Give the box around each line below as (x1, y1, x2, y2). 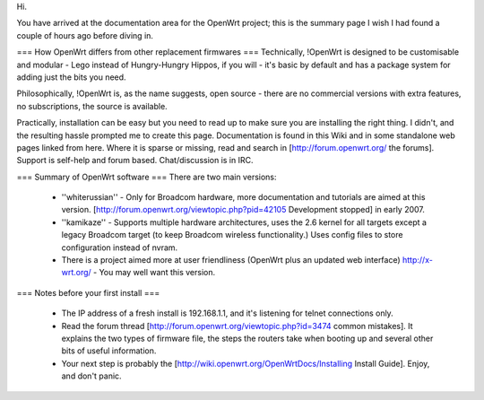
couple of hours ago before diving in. (16, 30, 154, 40)
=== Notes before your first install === (16, 287, 160, 298)
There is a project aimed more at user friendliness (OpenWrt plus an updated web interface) (61, 255, 401, 265)
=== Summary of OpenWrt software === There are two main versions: (16, 171, 277, 182)
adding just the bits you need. (16, 72, 126, 83)
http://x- (402, 255, 434, 265)
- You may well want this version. (92, 267, 215, 278)
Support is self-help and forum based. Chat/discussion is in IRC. (16, 155, 254, 166)
